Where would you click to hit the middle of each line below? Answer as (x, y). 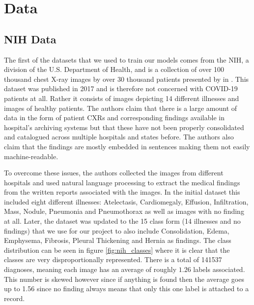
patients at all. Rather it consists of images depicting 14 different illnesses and (122, 98)
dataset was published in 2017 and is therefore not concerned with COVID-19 (121, 88)
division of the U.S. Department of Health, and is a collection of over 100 (114, 69)
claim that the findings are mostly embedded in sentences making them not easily (127, 146)
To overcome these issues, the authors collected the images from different (114, 173)
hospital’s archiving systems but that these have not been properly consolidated (124, 127)
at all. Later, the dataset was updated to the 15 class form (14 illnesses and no (122, 221)
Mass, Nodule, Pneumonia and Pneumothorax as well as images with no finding (124, 211)
